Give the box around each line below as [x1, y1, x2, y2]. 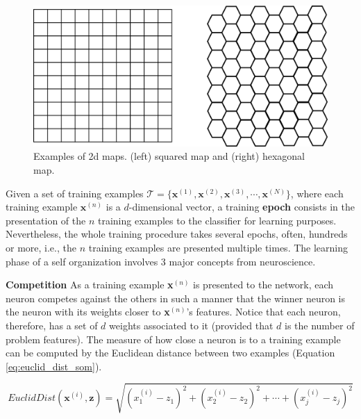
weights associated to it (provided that [109, 318, 274, 333]
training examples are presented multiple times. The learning [88, 240, 349, 255]
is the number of [284, 318, 355, 333]
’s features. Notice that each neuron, [186, 304, 341, 319]
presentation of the [6, 213, 86, 227]
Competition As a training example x [6, 277, 174, 292]
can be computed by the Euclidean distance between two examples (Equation [6, 345, 335, 360]
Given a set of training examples [6, 186, 144, 200]
